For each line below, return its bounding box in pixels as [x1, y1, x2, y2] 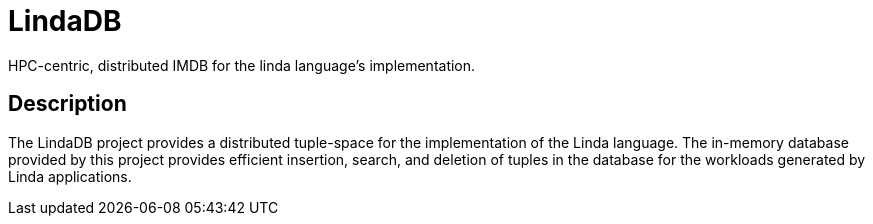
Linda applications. [8, 167, 132, 185]
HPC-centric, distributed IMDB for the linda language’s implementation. [8, 56, 476, 74]
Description [8, 91, 127, 117]
